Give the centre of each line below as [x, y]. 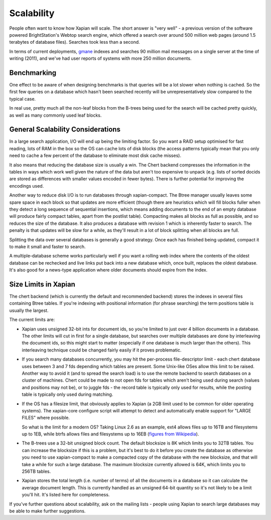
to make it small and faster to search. [47, 246]
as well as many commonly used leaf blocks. [55, 115]
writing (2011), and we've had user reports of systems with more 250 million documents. [100, 58]
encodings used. [27, 186]
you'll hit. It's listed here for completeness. [66, 495]
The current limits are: [32, 320]
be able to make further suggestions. [47, 511]
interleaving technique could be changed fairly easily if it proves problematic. [102, 350]
